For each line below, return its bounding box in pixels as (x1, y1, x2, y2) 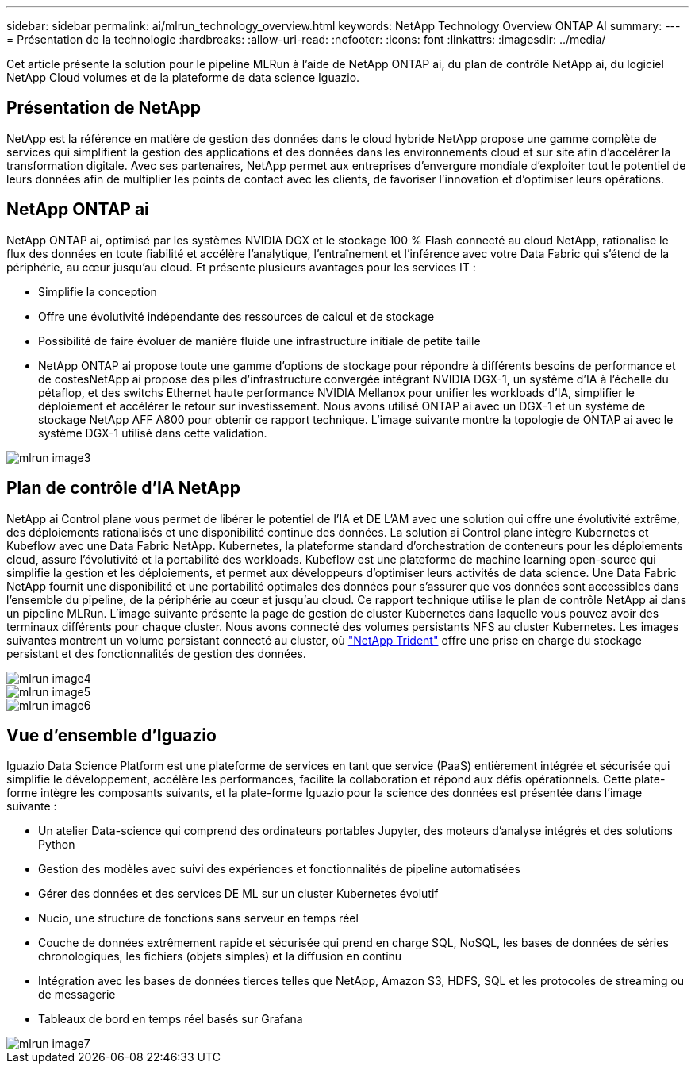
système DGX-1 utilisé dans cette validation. (38, 425, 267, 440)
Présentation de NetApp (6, 98, 201, 118)
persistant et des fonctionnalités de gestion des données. (6, 646, 306, 660)
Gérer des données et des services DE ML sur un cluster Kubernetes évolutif (38, 887, 439, 901)
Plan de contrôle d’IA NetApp (6, 478, 241, 498)
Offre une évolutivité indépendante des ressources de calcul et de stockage (38, 309, 435, 323)
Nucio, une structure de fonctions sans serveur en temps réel (38, 911, 359, 926)
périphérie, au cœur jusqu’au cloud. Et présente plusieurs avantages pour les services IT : (6, 260, 476, 274)
